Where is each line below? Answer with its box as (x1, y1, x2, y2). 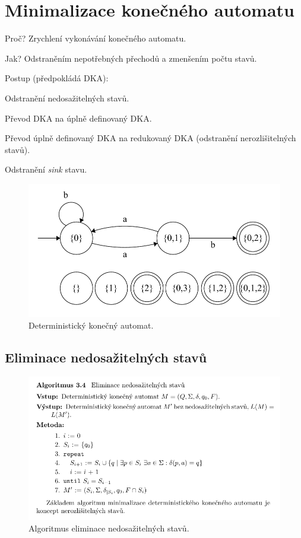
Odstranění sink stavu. (5, 163, 87, 176)
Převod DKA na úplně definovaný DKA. (5, 112, 152, 124)
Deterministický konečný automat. (28, 319, 154, 331)
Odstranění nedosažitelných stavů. (5, 91, 129, 104)
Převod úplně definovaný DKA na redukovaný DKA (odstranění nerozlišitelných (5, 132, 296, 144)
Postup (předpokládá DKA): (5, 72, 109, 84)
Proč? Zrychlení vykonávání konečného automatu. (5, 32, 186, 44)
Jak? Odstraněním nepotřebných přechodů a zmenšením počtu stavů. (5, 52, 257, 64)
